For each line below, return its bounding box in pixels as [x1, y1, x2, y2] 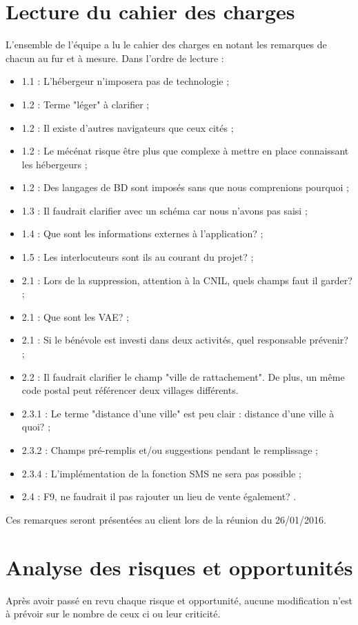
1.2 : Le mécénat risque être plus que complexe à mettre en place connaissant [21, 143, 349, 158]
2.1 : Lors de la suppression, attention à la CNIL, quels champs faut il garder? [21, 272, 352, 287]
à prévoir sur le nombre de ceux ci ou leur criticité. [6, 606, 221, 621]
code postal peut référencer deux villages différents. [21, 383, 239, 397]
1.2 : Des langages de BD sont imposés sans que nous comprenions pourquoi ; [21, 180, 350, 195]
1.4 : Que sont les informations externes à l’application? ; [21, 226, 263, 241]
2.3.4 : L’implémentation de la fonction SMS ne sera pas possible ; [21, 466, 301, 480]
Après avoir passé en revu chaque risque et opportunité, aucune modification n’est [6, 593, 353, 607]
